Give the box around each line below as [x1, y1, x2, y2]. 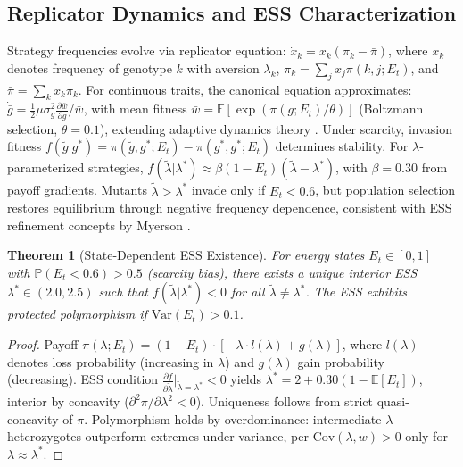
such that [98, 282, 148, 301]
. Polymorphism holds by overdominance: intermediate [84, 409, 382, 428]
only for [405, 427, 448, 446]
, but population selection [315, 180, 456, 199]
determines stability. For [275, 137, 409, 155]
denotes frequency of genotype [7, 58, 172, 77]
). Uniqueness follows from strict [195, 392, 373, 411]
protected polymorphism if [7, 304, 147, 323]
